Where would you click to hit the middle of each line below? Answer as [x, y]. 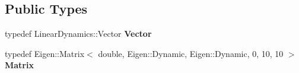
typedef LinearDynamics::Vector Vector [78, 34]
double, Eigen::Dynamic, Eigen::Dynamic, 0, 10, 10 [191, 53]
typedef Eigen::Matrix [45, 53]
